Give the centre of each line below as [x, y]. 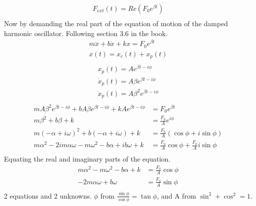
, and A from [177, 195]
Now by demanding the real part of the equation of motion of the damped [116, 23]
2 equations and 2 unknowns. [48, 195]
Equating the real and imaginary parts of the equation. [87, 159]
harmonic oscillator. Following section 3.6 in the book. [86, 33]
